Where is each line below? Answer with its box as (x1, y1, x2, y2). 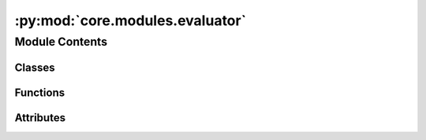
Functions (14, 86, 65, 99)
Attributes (14, 111, 66, 124)
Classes (14, 61, 55, 74)
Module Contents (14, 35, 108, 49)
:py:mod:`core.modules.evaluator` (14, 12, 247, 29)
